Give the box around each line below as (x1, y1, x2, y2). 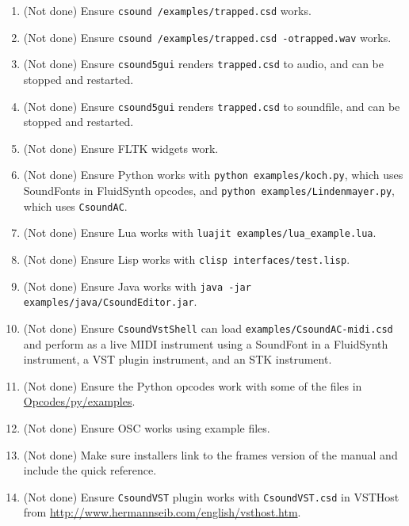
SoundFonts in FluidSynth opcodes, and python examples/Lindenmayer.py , (23, 182, 395, 199)
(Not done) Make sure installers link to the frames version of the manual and (23, 446, 398, 463)
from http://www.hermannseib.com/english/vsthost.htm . (23, 504, 301, 520)
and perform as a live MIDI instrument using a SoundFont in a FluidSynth (23, 335, 388, 352)
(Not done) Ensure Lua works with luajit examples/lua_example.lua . (23, 224, 377, 241)
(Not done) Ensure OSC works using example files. (23, 420, 270, 436)
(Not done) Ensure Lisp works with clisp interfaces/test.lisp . (23, 251, 350, 268)
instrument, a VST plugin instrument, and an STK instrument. (23, 351, 332, 368)
